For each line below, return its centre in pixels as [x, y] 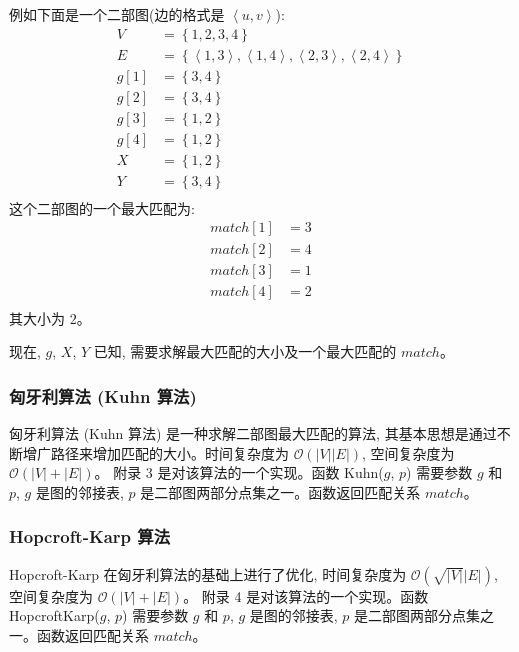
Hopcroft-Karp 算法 [90, 536]
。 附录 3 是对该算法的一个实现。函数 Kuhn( [239, 472]
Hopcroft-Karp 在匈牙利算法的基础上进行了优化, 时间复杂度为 [208, 573]
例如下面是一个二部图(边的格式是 [117, 14]
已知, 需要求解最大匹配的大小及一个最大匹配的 [245, 351]
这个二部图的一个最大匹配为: [102, 207]
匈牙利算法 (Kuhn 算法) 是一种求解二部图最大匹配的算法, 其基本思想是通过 [253, 433]
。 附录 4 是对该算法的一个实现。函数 [306, 595]
